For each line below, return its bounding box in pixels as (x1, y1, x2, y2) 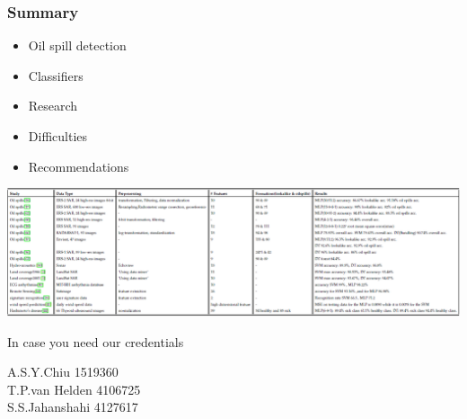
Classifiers (28, 66, 84, 85)
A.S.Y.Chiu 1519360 (7, 362, 119, 381)
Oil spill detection (28, 36, 127, 55)
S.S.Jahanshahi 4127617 (7, 397, 138, 416)
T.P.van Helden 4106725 (7, 379, 141, 398)
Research (28, 96, 78, 115)
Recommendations (28, 156, 129, 175)
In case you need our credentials (7, 332, 184, 351)
